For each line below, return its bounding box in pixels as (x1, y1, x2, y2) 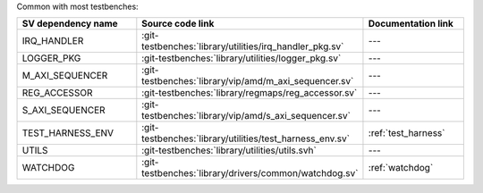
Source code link (141, 18, 215, 30)
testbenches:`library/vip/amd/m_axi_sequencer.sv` (141, 75, 354, 88)
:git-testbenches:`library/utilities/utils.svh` (141, 144, 317, 156)
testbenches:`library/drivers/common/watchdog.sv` (141, 167, 359, 180)
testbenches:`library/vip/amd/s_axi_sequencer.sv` (141, 110, 351, 122)
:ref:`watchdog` (368, 162, 434, 174)
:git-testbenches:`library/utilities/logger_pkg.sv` (141, 52, 342, 64)
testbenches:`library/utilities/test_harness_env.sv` (141, 132, 351, 145)
